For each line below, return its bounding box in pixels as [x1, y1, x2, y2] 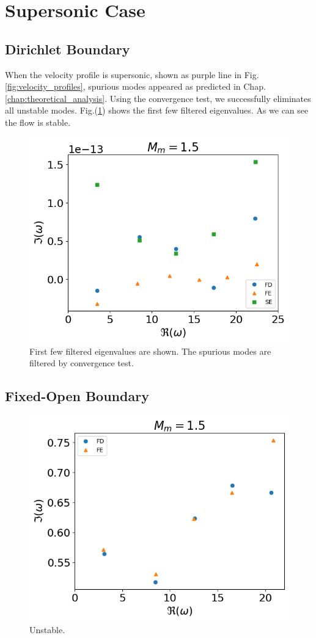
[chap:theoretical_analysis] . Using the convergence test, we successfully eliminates [5, 92, 311, 104]
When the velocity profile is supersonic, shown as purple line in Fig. [5, 68, 259, 81]
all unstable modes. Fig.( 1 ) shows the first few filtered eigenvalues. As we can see [5, 104, 309, 117]
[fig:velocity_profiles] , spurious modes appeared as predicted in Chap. [5, 80, 266, 93]
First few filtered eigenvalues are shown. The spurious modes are [29, 344, 271, 357]
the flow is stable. [5, 115, 71, 128]
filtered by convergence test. [29, 357, 134, 369]
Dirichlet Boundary [5, 39, 130, 58]
